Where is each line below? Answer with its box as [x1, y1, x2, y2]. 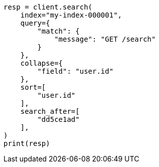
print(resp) [4, 139, 50, 147]
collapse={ [20, 59, 63, 67]
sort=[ [20, 83, 46, 91]
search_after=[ [20, 107, 80, 115]
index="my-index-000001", [20, 11, 122, 19]
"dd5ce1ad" [37, 115, 80, 123]
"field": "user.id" [37, 67, 114, 75]
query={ [20, 19, 50, 27]
